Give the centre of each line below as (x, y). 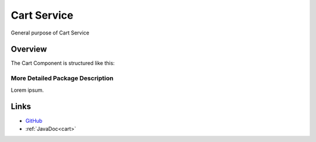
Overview (29, 49)
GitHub (34, 120)
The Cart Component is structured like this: (63, 63)
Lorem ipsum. (27, 90)
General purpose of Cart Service (50, 33)
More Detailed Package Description (62, 78)
